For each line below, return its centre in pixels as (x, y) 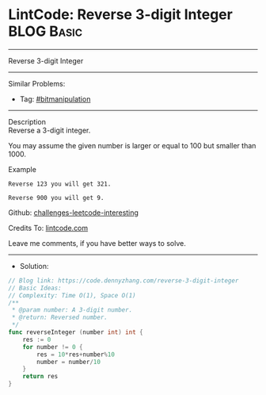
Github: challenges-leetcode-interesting (73, 213)
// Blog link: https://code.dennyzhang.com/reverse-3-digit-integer (123, 280)
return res (40, 377)
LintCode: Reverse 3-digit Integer (121, 15)
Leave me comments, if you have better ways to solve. (97, 243)
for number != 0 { (53, 347)
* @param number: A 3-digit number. (72, 310)
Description (27, 121)
